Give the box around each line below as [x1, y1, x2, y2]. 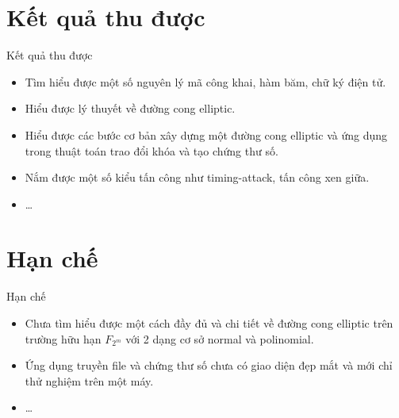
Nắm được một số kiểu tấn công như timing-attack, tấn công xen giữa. [25, 169, 370, 186]
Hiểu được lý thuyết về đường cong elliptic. [25, 100, 236, 117]
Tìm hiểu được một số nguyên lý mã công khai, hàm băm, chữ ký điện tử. [25, 73, 386, 90]
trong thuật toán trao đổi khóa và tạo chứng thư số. [25, 142, 278, 159]
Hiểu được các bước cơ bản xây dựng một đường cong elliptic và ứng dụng [25, 126, 387, 143]
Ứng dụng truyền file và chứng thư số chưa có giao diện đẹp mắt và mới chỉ [25, 357, 393, 374]
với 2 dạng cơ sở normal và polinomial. [125, 330, 314, 347]
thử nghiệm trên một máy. [25, 372, 154, 389]
